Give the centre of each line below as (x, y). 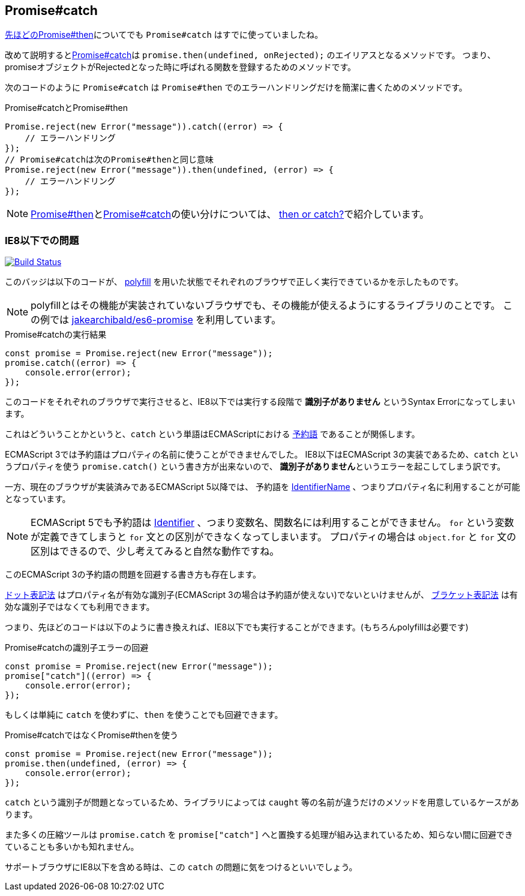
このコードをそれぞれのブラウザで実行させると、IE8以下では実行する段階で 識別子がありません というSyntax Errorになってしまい (260, 402)
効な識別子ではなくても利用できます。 (80, 607)
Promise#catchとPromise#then (66, 108)
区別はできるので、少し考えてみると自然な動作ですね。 (155, 551)
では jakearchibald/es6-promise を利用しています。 (166, 320)
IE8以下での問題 (42, 240)
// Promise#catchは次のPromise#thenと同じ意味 (109, 160)
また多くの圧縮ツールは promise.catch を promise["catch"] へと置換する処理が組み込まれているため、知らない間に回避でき (259, 835)
